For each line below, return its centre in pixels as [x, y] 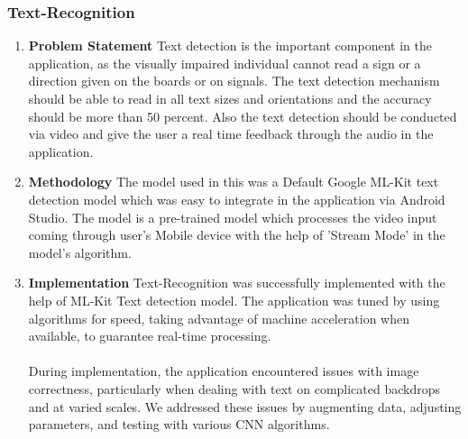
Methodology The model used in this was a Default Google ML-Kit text [234, 182]
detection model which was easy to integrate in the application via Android [237, 199]
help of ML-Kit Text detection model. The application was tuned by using [234, 300]
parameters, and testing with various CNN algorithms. [179, 424]
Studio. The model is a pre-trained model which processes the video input [233, 217]
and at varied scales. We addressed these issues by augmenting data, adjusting [245, 406]
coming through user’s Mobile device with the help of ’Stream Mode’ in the [237, 235]
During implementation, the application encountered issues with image [224, 371]
